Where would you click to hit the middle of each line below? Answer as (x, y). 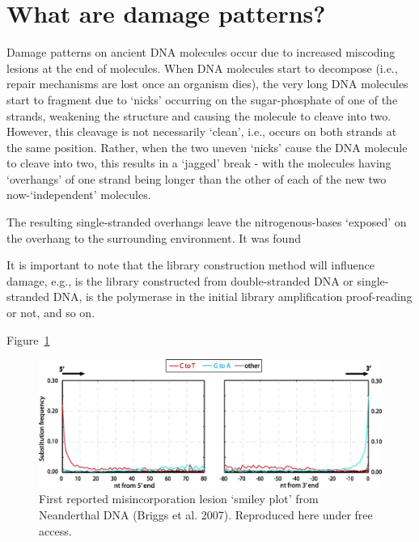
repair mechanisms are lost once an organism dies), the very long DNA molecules (207, 84)
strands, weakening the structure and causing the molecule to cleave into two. (199, 115)
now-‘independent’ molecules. (79, 195)
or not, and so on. (51, 313)
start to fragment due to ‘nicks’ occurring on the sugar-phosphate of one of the (202, 99)
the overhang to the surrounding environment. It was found (154, 237)
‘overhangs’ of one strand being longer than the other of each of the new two (197, 178)
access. (55, 530)
